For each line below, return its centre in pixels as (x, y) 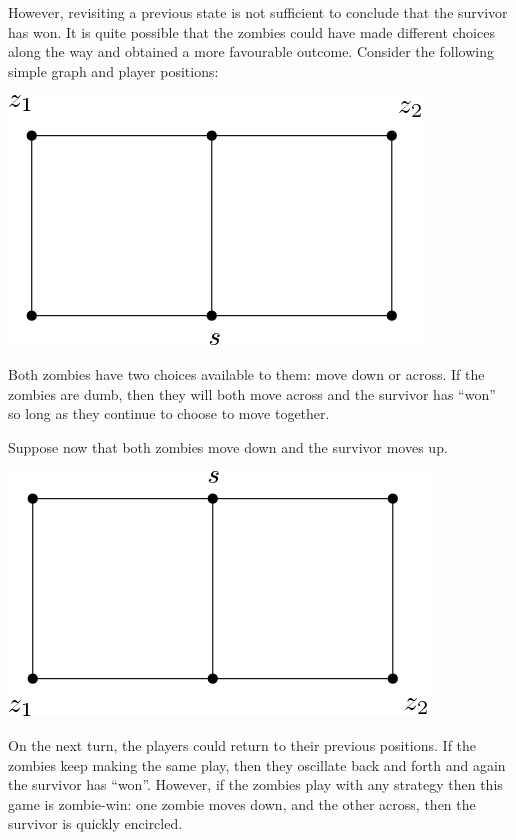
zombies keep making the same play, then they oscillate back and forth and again (257, 764)
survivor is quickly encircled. (95, 823)
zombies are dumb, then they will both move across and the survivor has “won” (252, 393)
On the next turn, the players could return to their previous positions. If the (242, 744)
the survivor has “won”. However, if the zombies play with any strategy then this (255, 784)
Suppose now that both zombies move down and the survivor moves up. (228, 446)
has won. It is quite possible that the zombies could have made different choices (251, 31)
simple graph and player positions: (113, 70)
